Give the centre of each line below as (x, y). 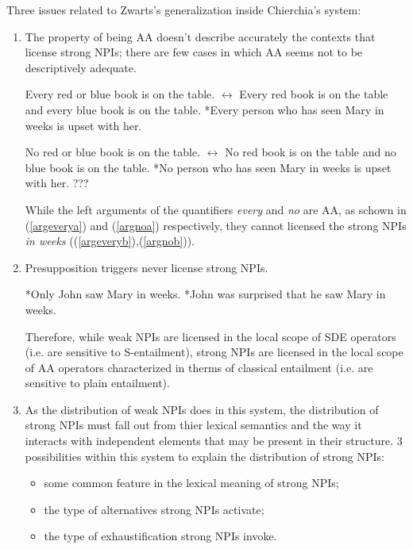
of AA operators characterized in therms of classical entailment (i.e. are (199, 367)
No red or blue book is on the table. (113, 152)
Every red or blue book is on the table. (120, 94)
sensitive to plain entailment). (97, 383)
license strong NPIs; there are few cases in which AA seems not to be (194, 52)
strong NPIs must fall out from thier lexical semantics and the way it (193, 425)
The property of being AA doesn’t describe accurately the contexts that (200, 36)
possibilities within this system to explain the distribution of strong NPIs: (205, 456)
